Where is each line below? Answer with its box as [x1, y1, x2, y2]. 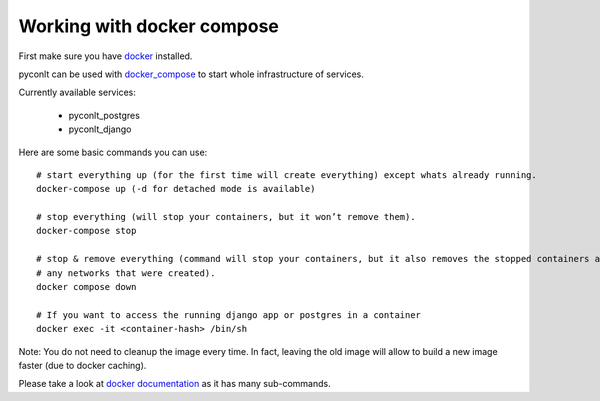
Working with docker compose [18, 15, 280, 37]
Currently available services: [18, 86, 137, 99]
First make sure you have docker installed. [18, 50, 193, 62]
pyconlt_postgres [68, 109, 140, 121]
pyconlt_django [68, 123, 132, 135]
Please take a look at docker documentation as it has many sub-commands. [18, 378, 331, 390]
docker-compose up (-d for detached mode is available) [36, 183, 316, 195]
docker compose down [36, 281, 137, 293]
